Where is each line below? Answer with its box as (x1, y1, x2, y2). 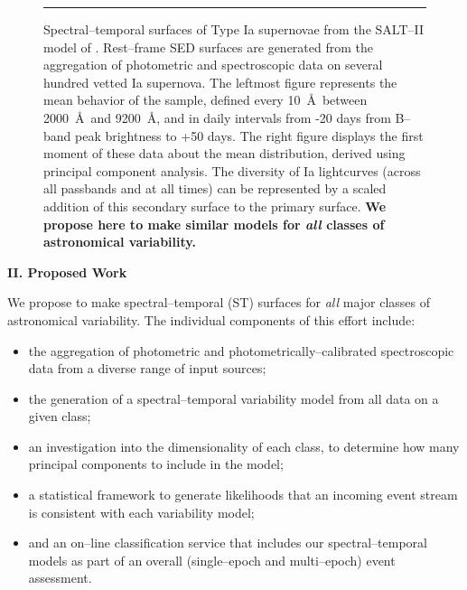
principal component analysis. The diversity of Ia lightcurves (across (43, 161, 421, 180)
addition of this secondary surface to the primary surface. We (43, 196, 387, 215)
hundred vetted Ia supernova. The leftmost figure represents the (43, 72, 397, 91)
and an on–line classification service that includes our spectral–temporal (28, 533, 427, 552)
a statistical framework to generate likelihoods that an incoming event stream (28, 485, 458, 504)
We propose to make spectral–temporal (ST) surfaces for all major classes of (7, 293, 431, 312)
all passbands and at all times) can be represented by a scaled (43, 179, 387, 198)
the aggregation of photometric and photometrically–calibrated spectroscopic (28, 341, 454, 360)
